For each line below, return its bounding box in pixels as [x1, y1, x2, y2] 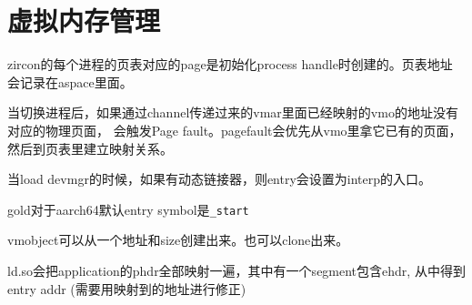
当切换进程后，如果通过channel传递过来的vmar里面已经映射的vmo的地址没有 [7, 103, 458, 122]
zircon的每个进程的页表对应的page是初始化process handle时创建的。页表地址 [7, 55, 453, 74]
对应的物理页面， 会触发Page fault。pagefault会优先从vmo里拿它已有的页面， [7, 120, 462, 139]
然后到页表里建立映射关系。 [7, 138, 173, 158]
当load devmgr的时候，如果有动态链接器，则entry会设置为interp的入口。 [7, 169, 432, 188]
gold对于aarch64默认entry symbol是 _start [7, 199, 249, 219]
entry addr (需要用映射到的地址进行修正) [7, 279, 246, 298]
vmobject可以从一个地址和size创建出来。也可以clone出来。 [7, 230, 349, 249]
